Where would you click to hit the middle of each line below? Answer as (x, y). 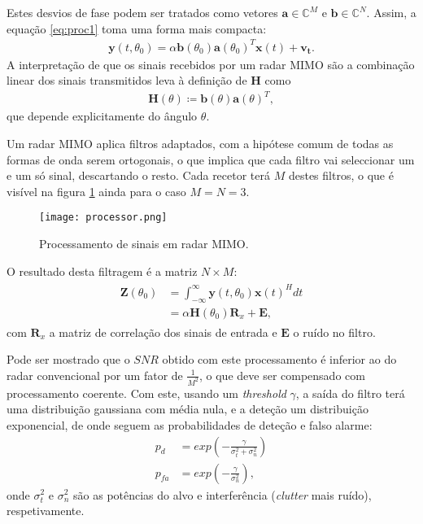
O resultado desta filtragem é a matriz (102, 271)
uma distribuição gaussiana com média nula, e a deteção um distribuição (188, 409)
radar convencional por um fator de (95, 375)
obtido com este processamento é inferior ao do (279, 359)
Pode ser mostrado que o (68, 359)
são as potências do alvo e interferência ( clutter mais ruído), (222, 494)
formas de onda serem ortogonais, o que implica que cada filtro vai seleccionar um (211, 159)
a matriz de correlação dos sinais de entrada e (163, 332)
